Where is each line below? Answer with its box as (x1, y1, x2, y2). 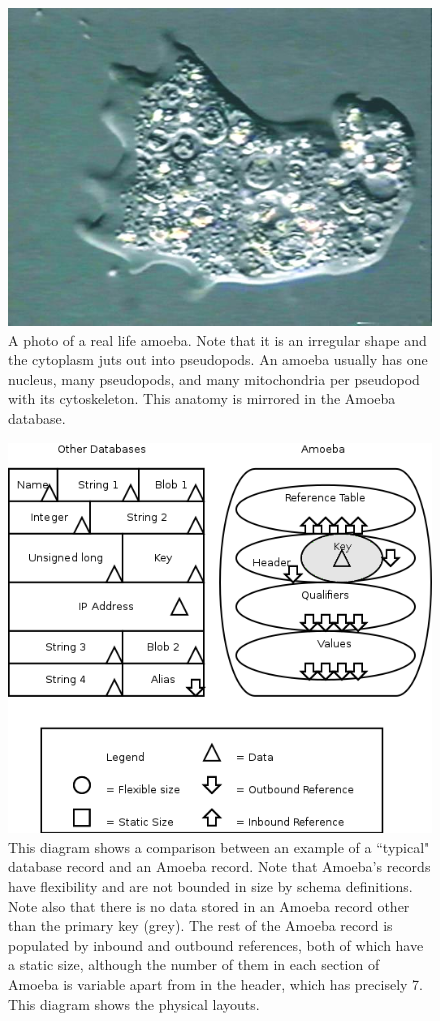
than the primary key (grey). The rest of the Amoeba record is (8, 915, 393, 936)
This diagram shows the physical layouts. (8, 993, 260, 1014)
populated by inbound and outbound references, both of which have (8, 934, 424, 955)
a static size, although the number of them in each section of (8, 954, 380, 975)
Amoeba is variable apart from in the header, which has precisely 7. (8, 974, 423, 994)
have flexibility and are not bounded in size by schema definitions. (8, 876, 413, 897)
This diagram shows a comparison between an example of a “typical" (8, 836, 430, 857)
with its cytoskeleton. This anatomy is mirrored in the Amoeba (8, 388, 396, 409)
